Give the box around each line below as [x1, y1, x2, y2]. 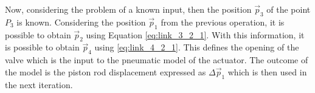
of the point [266, 3, 311, 15]
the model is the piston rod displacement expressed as [5, 65, 206, 78]
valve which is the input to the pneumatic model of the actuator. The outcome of [5, 53, 308, 66]
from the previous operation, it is [161, 15, 285, 28]
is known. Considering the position [16, 15, 146, 28]
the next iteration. [5, 78, 73, 91]
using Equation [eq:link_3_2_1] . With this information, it [86, 28, 305, 41]
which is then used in [227, 65, 307, 78]
